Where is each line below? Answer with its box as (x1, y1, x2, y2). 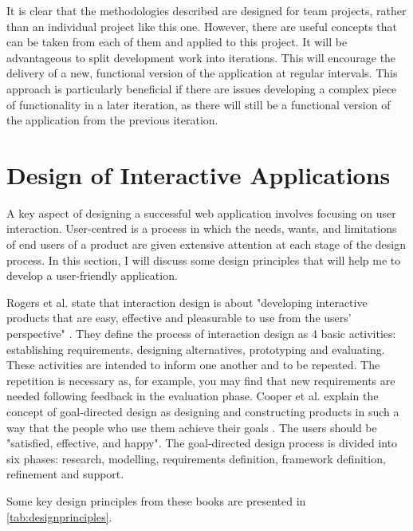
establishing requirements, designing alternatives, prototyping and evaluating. (6, 340, 385, 357)
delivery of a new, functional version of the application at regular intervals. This (6, 65, 398, 81)
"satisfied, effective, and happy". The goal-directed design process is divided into (6, 435, 398, 451)
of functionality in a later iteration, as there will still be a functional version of (6, 96, 391, 112)
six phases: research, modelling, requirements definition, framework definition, (6, 450, 386, 466)
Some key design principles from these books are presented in (6, 492, 306, 509)
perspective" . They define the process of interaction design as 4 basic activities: (6, 325, 396, 342)
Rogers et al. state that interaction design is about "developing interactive (6, 293, 368, 310)
